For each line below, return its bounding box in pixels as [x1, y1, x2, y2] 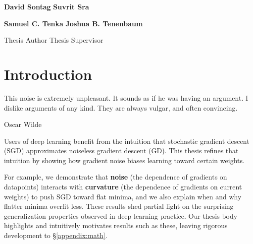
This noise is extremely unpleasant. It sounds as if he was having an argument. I [4, 92, 248, 103]
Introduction [4, 63, 92, 84]
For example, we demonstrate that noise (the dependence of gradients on [4, 172, 227, 182]
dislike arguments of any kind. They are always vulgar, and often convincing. [4, 102, 238, 113]
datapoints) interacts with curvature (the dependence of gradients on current [4, 182, 242, 192]
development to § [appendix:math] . [4, 230, 107, 241]
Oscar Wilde [4, 119, 42, 129]
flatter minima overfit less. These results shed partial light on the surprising [4, 201, 234, 211]
